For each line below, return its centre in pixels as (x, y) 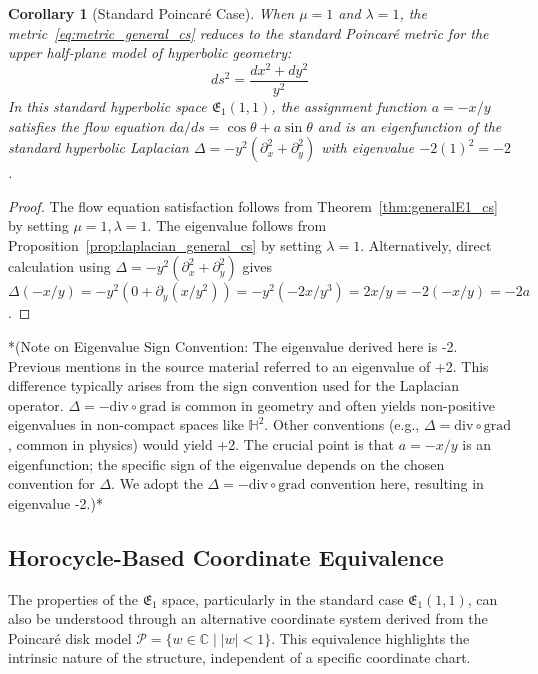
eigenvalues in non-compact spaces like (126, 424)
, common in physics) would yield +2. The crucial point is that (201, 444)
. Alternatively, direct (426, 244)
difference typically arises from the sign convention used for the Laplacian (233, 385)
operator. (36, 404)
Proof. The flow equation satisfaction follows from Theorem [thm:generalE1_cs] (253, 205)
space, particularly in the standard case (283, 598)
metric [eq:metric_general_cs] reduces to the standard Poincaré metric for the (248, 32)
